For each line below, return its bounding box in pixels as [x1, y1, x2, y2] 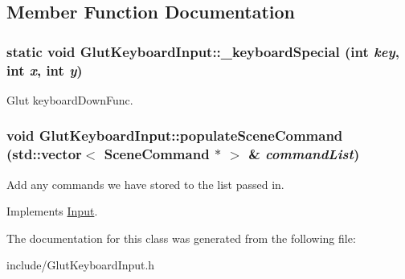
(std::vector [6, 144, 82, 164]
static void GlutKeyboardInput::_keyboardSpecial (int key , [6, 41, 399, 61]
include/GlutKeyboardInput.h [6, 256, 155, 273]
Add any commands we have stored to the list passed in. [6, 175, 284, 192]
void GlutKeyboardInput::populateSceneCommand [6, 125, 343, 146]
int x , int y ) [6, 59, 83, 80]
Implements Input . [6, 203, 98, 220]
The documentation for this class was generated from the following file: [6, 229, 356, 246]
